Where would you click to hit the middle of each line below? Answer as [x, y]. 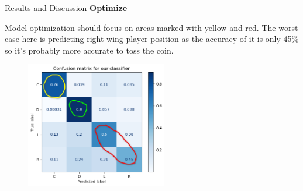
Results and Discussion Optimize [66, 8]
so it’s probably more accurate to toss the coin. [89, 50]
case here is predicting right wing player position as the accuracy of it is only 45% [152, 39]
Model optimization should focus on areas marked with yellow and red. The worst [151, 27]
